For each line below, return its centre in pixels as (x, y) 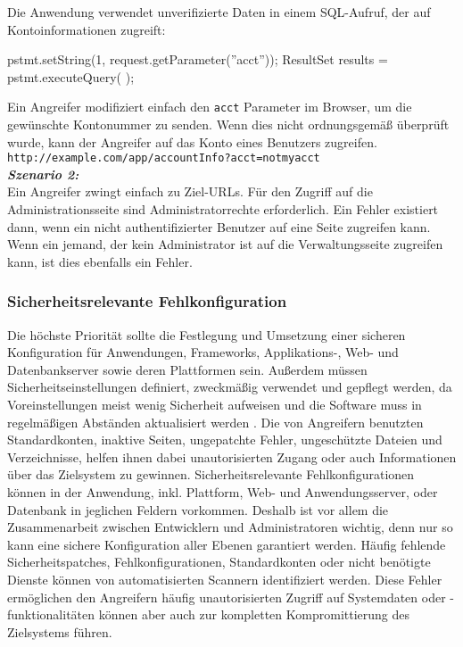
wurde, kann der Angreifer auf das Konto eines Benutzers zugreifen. (192, 141)
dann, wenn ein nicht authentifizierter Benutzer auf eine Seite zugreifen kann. (219, 226)
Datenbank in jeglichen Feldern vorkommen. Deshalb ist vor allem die (198, 509)
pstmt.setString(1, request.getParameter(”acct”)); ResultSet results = (198, 59)
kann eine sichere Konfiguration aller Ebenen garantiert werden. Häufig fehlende (227, 544)
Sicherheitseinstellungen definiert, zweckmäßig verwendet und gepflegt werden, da (230, 387)
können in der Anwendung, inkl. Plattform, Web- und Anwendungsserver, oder (223, 492)
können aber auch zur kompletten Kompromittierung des (254, 614)
